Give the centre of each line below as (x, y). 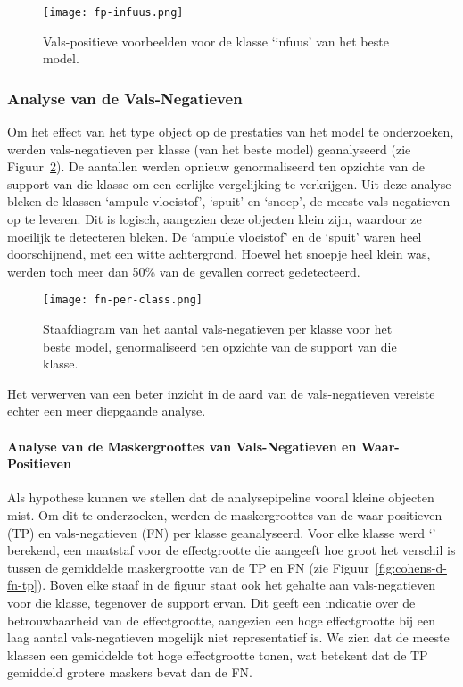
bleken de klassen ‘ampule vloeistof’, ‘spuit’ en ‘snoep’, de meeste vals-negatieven (229, 201)
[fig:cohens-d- (411, 567)
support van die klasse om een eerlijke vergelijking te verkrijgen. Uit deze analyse (229, 183)
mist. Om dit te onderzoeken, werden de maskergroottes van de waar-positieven (225, 515)
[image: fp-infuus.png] (113, 12)
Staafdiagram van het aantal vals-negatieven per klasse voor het (218, 329)
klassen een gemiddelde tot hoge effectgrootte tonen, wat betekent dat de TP (218, 654)
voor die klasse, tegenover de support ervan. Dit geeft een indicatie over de (211, 602)
